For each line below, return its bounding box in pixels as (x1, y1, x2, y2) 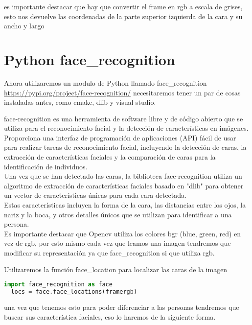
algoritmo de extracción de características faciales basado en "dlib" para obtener (4, 180, 244, 190)
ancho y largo (4, 21, 45, 31)
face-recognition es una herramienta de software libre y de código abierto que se (4, 113, 243, 123)
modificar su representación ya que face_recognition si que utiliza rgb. (4, 248, 215, 257)
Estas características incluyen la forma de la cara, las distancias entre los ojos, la (4, 200, 246, 210)
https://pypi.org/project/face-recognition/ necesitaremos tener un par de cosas (4, 87, 241, 97)
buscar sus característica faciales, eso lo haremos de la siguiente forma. (4, 311, 216, 322)
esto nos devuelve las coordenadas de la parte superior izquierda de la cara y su (4, 11, 243, 21)
